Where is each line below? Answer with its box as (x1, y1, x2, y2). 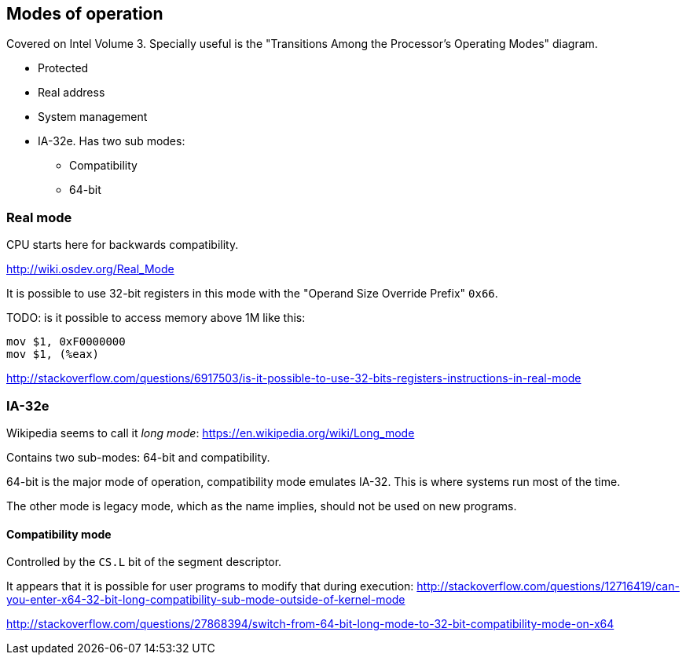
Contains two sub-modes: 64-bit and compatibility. (6, 450, 270, 464)
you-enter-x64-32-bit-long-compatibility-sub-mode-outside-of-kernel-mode (6, 593, 405, 607)
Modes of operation (6, 4, 163, 24)
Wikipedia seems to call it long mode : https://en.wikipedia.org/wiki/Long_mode (6, 425, 415, 440)
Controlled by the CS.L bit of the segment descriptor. (6, 555, 282, 569)
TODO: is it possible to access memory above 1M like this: (6, 311, 306, 325)
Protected (38, 61, 89, 75)
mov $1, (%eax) (6, 348, 100, 361)
